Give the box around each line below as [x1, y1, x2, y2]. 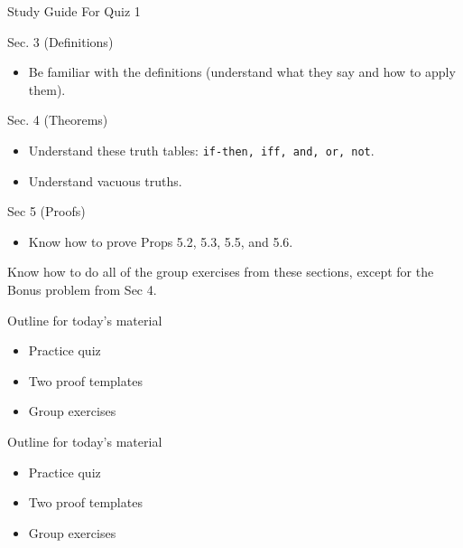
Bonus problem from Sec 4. [7, 280, 157, 298]
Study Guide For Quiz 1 [7, 2, 141, 20]
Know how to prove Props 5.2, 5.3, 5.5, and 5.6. [28, 231, 293, 250]
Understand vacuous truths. [28, 171, 182, 190]
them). [28, 80, 66, 99]
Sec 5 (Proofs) [7, 202, 86, 221]
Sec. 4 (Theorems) [7, 110, 108, 129]
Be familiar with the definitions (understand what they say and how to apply [28, 62, 456, 81]
